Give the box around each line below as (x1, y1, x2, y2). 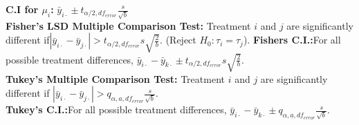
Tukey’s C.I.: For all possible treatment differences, (6, 102, 227, 117)
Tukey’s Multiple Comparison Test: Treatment (6, 71, 225, 86)
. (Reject (160, 32, 196, 47)
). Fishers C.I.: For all (243, 32, 341, 47)
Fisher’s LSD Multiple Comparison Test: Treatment (6, 18, 251, 32)
